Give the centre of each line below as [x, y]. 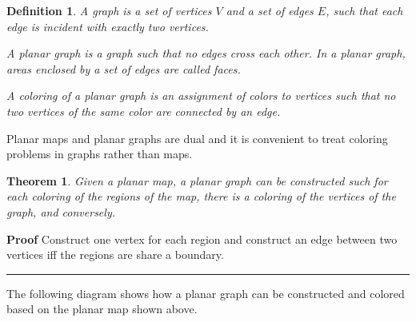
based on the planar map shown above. [102, 309]
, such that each [364, 10]
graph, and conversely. [61, 211]
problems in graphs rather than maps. [100, 154]
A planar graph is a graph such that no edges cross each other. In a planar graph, [206, 53]
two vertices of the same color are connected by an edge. [144, 111]
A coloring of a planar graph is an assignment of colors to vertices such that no [201, 95]
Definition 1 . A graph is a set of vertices [109, 10]
